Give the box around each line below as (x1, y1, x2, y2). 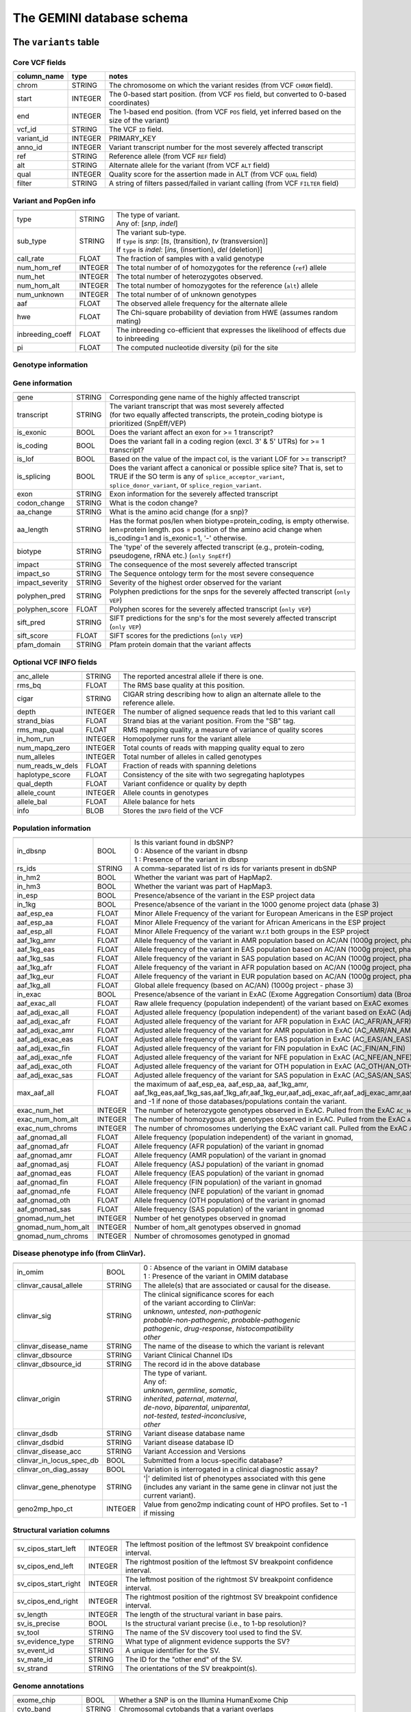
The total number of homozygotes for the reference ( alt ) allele (116, 281, 319, 290)
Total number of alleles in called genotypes (123, 752, 262, 761)
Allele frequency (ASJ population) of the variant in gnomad (134, 1159, 324, 1169)
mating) (116, 316, 142, 326)
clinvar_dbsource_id (16, 1359, 82, 1369)
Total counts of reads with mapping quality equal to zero (123, 743, 305, 753)
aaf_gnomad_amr (16, 1150, 73, 1160)
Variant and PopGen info (12, 196, 96, 205)
